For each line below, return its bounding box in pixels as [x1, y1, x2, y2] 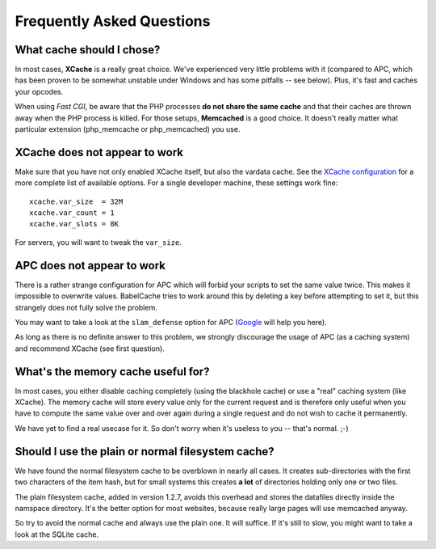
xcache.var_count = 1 [29, 209, 115, 217]
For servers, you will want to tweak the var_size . [15, 237, 182, 247]
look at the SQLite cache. [15, 530, 99, 539]
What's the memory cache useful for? [15, 365, 210, 378]
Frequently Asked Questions [15, 12, 211, 30]
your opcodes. [15, 87, 64, 96]
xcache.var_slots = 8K [29, 219, 119, 229]
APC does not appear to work [15, 259, 166, 272]
